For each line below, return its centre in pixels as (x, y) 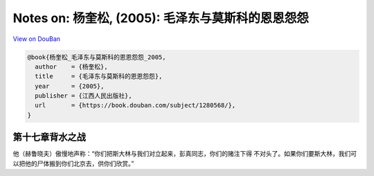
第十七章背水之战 (49, 138)
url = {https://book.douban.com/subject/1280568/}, (135, 105)
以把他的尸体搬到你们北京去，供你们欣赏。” (73, 164)
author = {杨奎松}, (71, 67)
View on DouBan (37, 39)
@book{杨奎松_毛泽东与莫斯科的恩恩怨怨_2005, (97, 57)
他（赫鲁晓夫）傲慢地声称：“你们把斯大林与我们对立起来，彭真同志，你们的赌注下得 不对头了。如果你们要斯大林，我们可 (185, 154)
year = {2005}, (70, 86)
